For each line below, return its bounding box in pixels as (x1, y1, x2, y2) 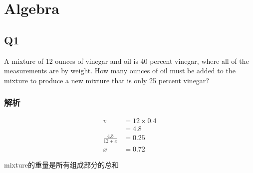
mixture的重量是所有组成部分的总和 (4, 160, 119, 170)
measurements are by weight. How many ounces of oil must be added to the (4, 65, 236, 76)
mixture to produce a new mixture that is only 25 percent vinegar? (4, 75, 209, 85)
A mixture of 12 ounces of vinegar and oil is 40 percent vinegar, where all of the (4, 55, 249, 66)
